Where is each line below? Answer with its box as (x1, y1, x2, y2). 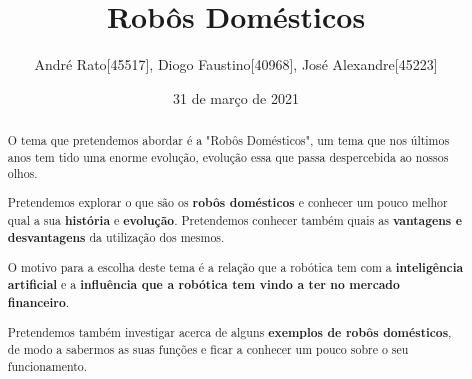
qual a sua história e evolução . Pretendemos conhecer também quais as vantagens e (7, 211, 463, 229)
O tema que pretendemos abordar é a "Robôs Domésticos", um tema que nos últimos (7, 132, 450, 149)
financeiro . (7, 294, 70, 312)
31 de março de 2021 (172, 87, 299, 108)
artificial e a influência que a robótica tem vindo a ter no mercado (7, 276, 400, 294)
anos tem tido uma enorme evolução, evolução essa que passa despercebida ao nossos (7, 148, 449, 165)
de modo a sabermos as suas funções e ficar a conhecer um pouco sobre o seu (7, 341, 409, 358)
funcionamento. (7, 358, 88, 374)
